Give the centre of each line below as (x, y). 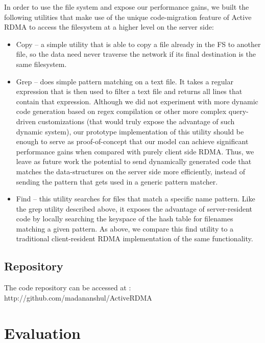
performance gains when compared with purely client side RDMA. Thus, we (135, 151)
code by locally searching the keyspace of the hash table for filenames (125, 219)
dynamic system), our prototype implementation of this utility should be (130, 131)
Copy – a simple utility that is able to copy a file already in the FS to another (138, 44)
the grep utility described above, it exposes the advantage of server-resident (134, 208)
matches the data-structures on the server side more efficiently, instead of (131, 171)
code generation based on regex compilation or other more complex (121, 111)
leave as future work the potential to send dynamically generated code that (134, 161)
